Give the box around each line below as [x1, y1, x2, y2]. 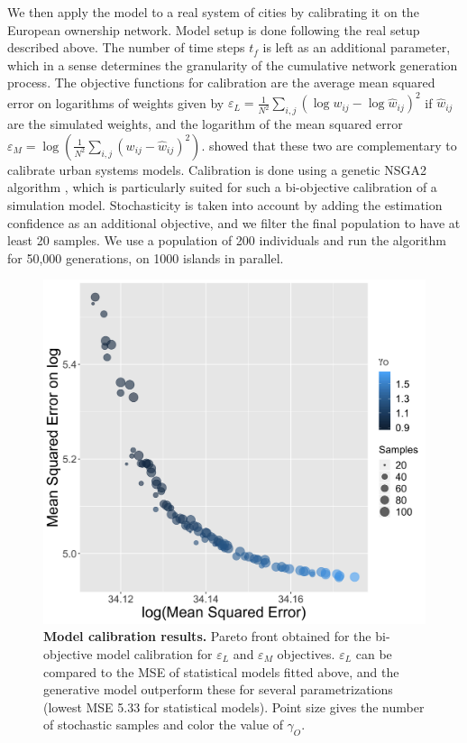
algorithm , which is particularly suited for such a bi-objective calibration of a [7, 178, 437, 197]
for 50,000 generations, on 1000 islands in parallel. [7, 248, 284, 267]
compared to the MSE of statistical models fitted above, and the [43, 662, 399, 681]
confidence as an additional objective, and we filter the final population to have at [7, 213, 461, 232]
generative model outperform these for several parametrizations [43, 680, 393, 699]
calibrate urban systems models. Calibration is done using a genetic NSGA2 [7, 160, 427, 179]
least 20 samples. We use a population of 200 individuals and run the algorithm [7, 231, 447, 250]
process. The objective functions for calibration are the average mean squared [7, 73, 435, 92]
